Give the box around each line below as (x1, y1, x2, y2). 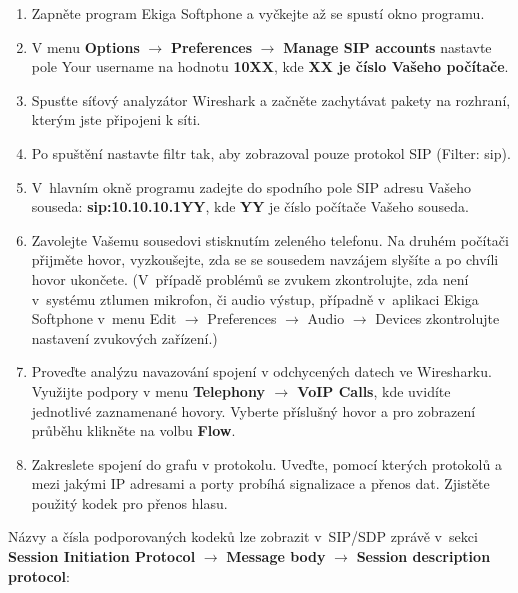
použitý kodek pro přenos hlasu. (31, 492, 228, 513)
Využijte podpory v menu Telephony (31, 380, 265, 401)
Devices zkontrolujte (375, 308, 500, 329)
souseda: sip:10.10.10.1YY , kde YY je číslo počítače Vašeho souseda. (31, 196, 469, 217)
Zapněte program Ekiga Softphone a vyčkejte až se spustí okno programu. (31, 3, 485, 23)
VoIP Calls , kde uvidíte (297, 380, 451, 401)
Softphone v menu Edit (31, 308, 177, 329)
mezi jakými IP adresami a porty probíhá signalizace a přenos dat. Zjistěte (31, 473, 490, 494)
